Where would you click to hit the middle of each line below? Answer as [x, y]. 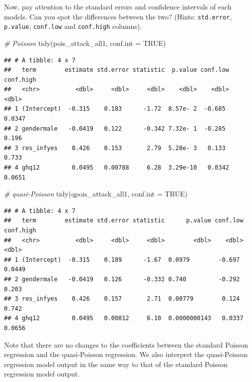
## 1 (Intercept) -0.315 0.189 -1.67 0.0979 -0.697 [122, 260]
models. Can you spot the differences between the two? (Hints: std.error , [118, 16]
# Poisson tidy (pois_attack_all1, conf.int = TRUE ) [85, 43]
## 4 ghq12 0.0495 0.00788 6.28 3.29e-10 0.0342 [117, 168]
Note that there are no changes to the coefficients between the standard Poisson [126, 344]
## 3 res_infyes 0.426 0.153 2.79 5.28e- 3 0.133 [115, 148]
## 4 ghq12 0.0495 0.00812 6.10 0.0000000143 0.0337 [124, 318]
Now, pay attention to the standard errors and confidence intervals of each [118, 6]
